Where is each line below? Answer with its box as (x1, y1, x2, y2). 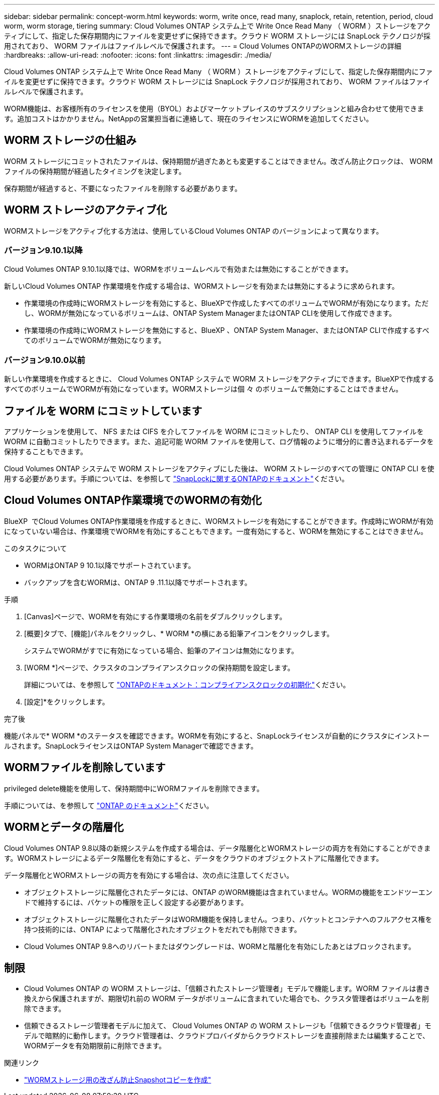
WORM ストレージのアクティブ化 (4, 204, 167, 217)
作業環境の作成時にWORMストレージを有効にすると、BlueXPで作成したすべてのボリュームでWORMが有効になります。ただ (24, 299, 429, 308)
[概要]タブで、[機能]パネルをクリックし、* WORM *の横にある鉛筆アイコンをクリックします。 (24, 629, 334, 638)
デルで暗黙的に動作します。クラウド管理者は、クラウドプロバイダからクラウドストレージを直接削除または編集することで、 (24, 1031, 429, 1040)
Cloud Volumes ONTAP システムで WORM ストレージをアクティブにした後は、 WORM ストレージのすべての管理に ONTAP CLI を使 (4, 464, 434, 473)
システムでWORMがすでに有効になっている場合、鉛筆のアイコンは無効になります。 (24, 646, 299, 655)
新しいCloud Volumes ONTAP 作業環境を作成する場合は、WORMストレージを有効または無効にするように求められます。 (4, 282, 399, 291)
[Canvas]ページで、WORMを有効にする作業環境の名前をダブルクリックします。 (24, 612, 287, 621)
